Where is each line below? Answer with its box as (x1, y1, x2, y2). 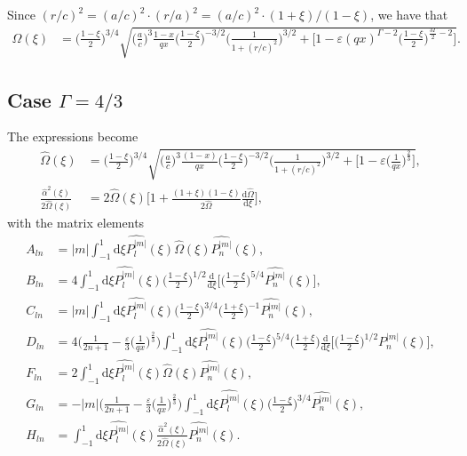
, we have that (370, 5, 448, 23)
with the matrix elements (7, 213, 145, 232)
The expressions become (7, 127, 139, 146)
